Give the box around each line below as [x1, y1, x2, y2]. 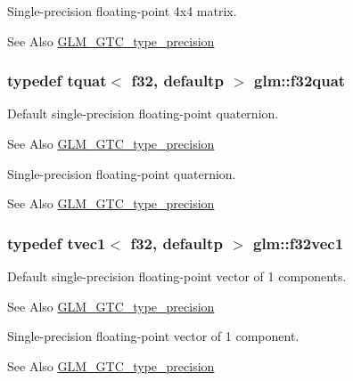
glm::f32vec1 [252, 231, 344, 254]
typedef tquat [7, 69, 107, 92]
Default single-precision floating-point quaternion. [7, 104, 279, 123]
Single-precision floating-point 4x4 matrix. [7, 2, 237, 20]
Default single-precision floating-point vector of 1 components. [7, 267, 347, 285]
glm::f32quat [254, 69, 346, 92]
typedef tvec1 [7, 231, 106, 254]
